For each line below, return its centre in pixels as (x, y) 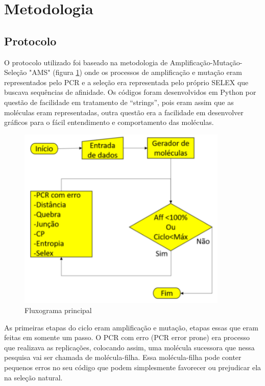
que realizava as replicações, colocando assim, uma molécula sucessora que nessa (129, 347)
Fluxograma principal (58, 310)
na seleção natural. (33, 377)
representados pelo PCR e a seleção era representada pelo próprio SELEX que (126, 82)
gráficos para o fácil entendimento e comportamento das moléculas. (109, 122)
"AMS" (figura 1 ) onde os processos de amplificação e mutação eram (135, 72)
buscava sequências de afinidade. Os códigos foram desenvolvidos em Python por (130, 92)
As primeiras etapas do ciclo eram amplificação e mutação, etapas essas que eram (131, 327)
